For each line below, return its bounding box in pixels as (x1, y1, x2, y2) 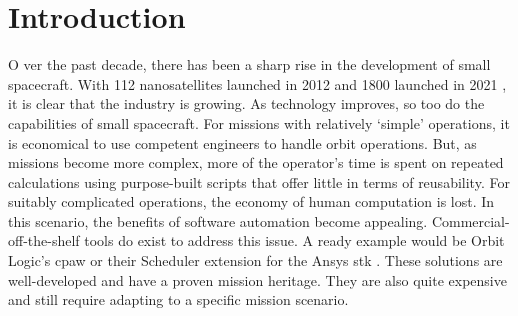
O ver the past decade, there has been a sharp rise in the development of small (8, 54, 491, 75)
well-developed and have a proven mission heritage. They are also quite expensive (8, 269, 507, 290)
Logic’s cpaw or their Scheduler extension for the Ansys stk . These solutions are (8, 250, 503, 271)
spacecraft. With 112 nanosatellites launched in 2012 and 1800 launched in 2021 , (8, 73, 507, 94)
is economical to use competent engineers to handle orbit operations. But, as (8, 132, 477, 153)
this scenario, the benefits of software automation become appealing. (8, 210, 428, 231)
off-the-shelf (8, 230, 80, 251)
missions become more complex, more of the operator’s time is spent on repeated (8, 152, 504, 173)
